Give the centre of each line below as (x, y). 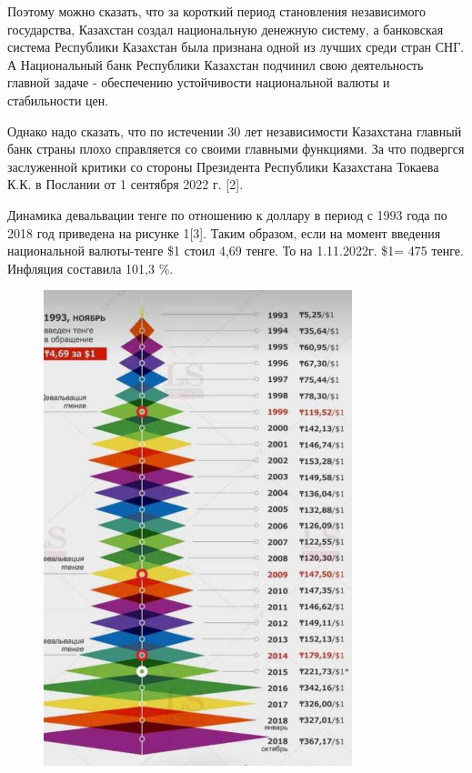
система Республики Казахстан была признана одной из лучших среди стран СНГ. (236, 47)
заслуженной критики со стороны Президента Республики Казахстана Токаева (223, 166)
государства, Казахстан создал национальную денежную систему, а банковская (226, 29)
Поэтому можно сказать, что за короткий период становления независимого (216, 11)
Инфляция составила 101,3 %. (90, 268)
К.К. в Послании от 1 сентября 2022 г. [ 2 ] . (126, 184)
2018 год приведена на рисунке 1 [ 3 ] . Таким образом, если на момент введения (224, 232)
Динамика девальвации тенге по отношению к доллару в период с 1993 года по (227, 214)
